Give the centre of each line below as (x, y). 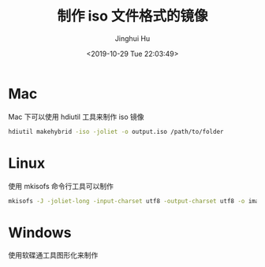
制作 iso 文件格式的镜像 (132, 16)
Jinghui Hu (132, 38)
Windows (40, 232)
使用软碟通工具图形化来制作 (53, 255)
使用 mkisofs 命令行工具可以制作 (61, 186)
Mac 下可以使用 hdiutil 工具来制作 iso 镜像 (76, 117)
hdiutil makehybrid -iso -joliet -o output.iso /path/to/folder (116, 132)
